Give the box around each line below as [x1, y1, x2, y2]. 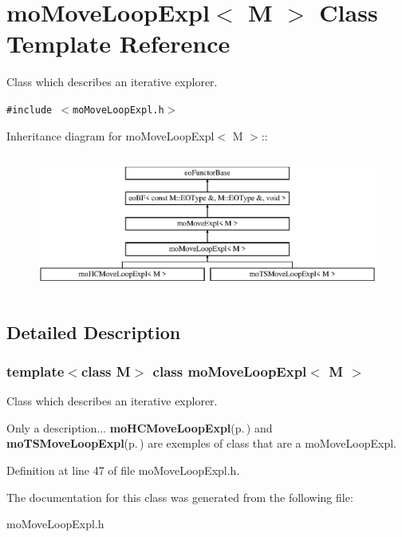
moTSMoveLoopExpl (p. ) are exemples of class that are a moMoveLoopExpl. [6, 435, 396, 452]
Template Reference [6, 27, 231, 60]
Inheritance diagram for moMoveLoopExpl [6, 127, 215, 144]
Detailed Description [6, 319, 181, 344]
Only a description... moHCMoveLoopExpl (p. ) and [6, 419, 273, 436]
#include [6, 104, 53, 116]
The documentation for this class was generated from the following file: [6, 488, 353, 505]
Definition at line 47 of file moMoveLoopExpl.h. [6, 462, 240, 479]
